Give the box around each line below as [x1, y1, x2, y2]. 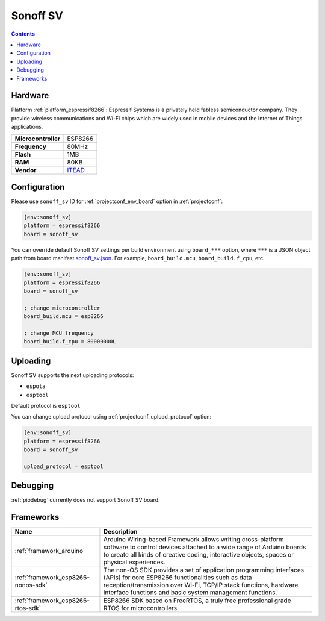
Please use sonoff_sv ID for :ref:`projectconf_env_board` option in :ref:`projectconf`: [11, 198, 223, 205]
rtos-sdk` [14, 604, 42, 613]
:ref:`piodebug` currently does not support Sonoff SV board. [11, 496, 160, 504]
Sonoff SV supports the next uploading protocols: [11, 371, 134, 379]
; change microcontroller [23, 304, 101, 311]
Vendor [14, 166, 37, 174]
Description [103, 528, 138, 536]
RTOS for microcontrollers [103, 604, 178, 613]
